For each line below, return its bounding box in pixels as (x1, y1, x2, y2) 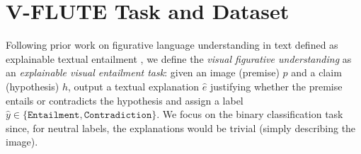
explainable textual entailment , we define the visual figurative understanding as (6, 51, 352, 66)
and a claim (291, 65, 342, 80)
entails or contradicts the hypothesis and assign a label (6, 93, 243, 107)
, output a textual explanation (67, 78, 200, 93)
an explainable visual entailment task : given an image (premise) (6, 65, 280, 80)
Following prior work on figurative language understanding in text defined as (6, 37, 338, 52)
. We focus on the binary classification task (156, 107, 343, 122)
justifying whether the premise (210, 78, 343, 93)
